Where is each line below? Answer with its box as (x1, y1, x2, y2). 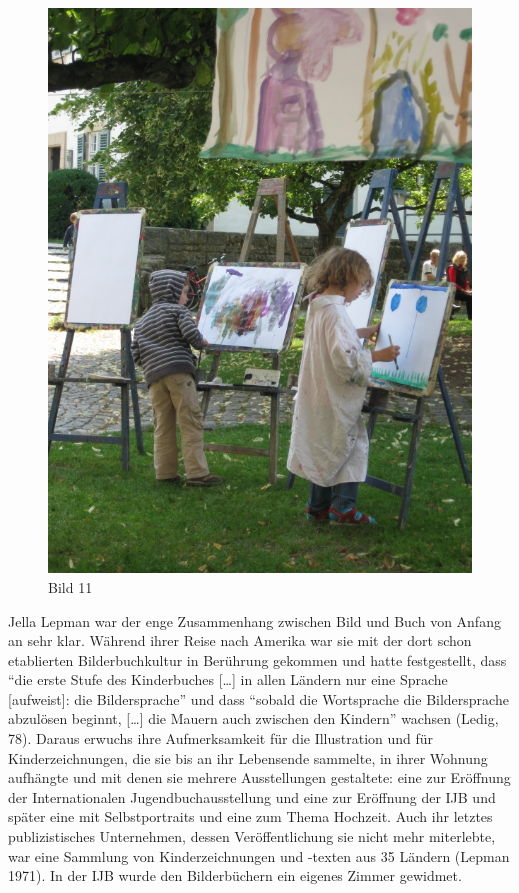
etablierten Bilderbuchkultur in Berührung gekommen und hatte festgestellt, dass (8, 649, 507, 670)
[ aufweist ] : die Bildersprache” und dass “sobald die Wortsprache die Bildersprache (8, 688, 509, 709)
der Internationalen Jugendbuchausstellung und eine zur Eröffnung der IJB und (8, 786, 496, 807)
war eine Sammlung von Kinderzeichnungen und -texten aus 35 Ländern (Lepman (8, 845, 510, 866)
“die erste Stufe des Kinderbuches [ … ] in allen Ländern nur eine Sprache (8, 669, 448, 690)
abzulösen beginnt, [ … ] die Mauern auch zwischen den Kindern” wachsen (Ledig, (8, 708, 499, 729)
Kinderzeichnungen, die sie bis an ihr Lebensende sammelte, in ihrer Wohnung (8, 747, 488, 768)
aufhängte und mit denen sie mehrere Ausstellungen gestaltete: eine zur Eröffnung (8, 767, 511, 788)
